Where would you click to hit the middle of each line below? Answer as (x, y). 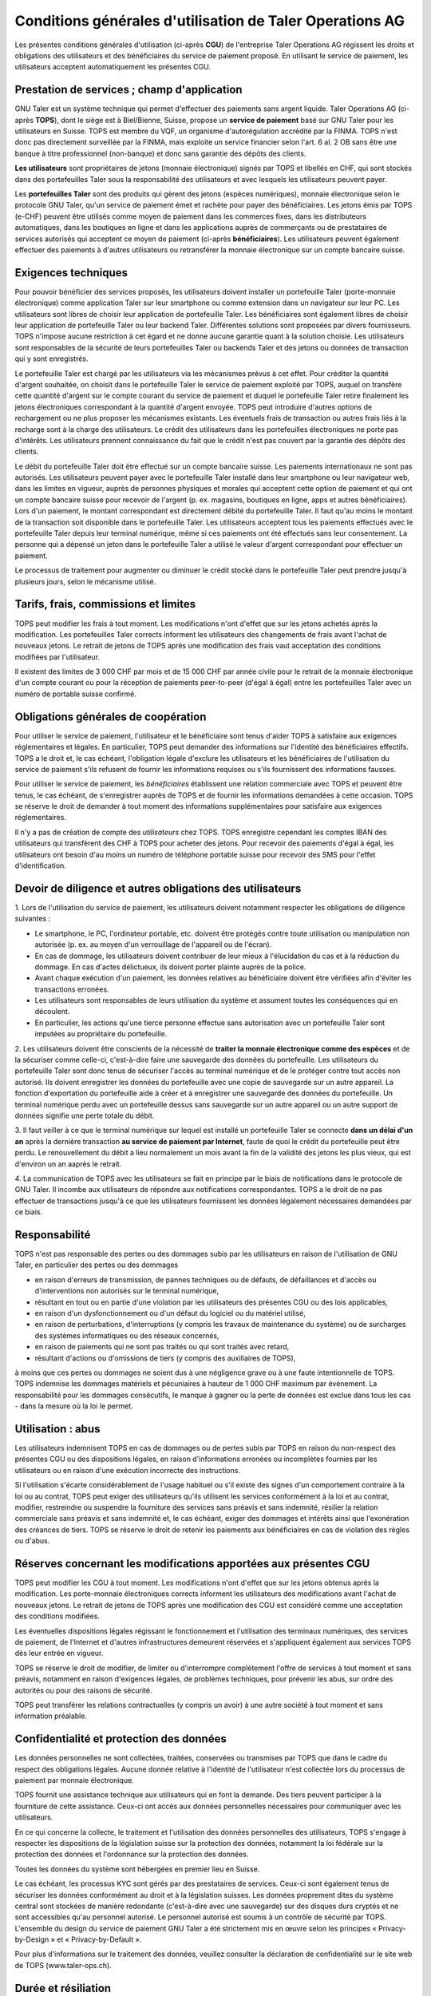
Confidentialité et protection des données (121, 1739)
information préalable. (51, 1716)
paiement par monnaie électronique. (75, 1780)
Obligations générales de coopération (111, 717)
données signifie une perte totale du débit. (85, 1115)
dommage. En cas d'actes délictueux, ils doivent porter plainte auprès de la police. (170, 967)
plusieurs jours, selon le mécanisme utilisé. (85, 581)
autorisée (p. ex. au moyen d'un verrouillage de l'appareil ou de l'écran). (153, 945)
